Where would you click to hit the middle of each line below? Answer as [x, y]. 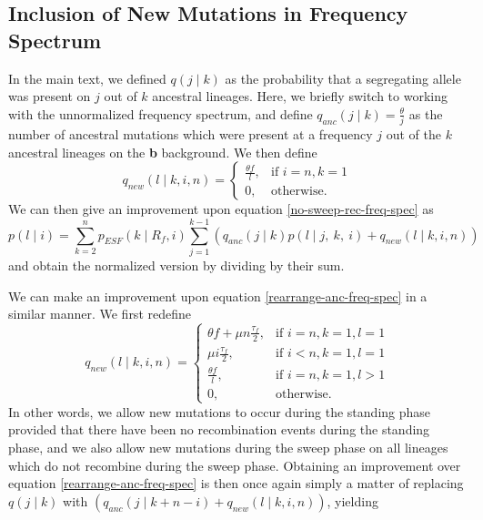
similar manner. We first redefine [100, 314]
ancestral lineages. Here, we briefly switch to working [300, 96]
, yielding [352, 500]
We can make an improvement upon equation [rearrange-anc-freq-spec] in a [218, 296]
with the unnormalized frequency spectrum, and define [161, 113]
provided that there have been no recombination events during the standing [219, 429]
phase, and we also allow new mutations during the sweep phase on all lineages [228, 448]
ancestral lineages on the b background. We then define [163, 152]
